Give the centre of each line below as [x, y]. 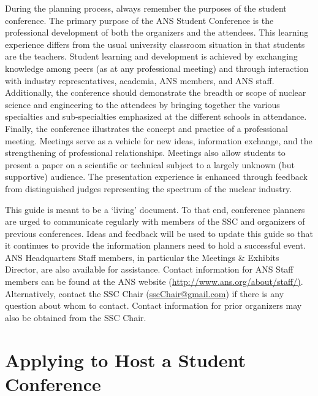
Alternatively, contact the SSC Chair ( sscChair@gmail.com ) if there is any [145, 293]
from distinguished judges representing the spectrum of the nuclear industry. [149, 188]
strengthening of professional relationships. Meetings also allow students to [145, 153]
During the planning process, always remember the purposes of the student [146, 8]
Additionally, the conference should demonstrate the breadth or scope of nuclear [156, 92]
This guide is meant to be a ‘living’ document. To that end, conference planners [155, 209]
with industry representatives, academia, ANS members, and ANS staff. [140, 80]
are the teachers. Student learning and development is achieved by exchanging [151, 56]
